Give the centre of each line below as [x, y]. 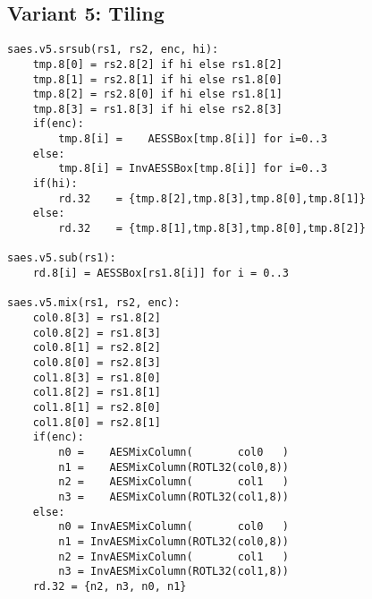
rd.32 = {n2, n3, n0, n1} [110, 586]
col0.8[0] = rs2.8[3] [97, 362]
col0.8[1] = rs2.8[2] [97, 348]
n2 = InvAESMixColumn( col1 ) [173, 556]
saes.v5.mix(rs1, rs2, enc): [94, 303]
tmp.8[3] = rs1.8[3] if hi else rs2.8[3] [157, 109]
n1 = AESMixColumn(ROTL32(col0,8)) [173, 467]
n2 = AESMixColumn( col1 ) [173, 482]
